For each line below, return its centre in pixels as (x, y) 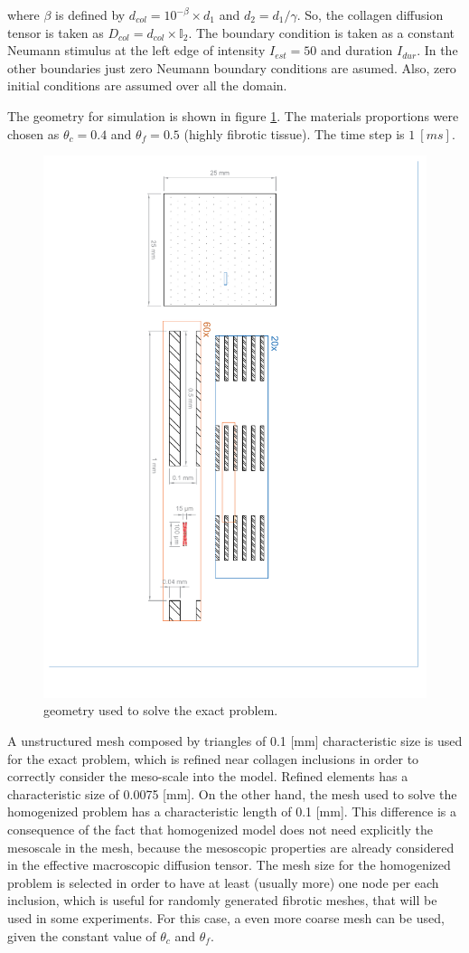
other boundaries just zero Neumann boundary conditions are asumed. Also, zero (232, 67)
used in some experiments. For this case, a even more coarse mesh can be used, (226, 917)
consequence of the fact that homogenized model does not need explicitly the (220, 829)
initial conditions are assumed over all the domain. (147, 85)
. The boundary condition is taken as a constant (322, 32)
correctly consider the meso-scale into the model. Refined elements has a (208, 776)
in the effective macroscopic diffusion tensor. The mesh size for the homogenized (229, 865)
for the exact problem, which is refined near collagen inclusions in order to (213, 758)
